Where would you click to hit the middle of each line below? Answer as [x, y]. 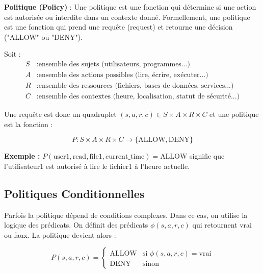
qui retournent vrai [222, 225]
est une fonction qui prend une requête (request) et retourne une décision [119, 27]
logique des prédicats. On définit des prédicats [76, 225]
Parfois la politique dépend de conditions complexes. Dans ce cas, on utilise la [126, 215]
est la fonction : [29, 124]
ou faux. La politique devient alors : [60, 234]
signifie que [207, 156]
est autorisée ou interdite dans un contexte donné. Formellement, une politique [127, 17]
